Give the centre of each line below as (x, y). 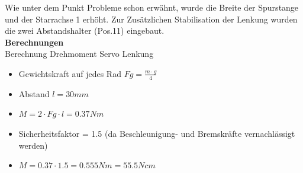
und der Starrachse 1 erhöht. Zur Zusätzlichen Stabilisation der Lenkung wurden (151, 19)
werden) (33, 145)
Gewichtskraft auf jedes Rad (70, 73)
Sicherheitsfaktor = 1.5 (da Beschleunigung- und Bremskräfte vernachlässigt (157, 133)
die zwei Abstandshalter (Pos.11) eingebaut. (85, 31)
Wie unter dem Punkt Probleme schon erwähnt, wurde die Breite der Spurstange (152, 7)
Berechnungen (34, 42)
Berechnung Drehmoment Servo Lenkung (79, 54)
